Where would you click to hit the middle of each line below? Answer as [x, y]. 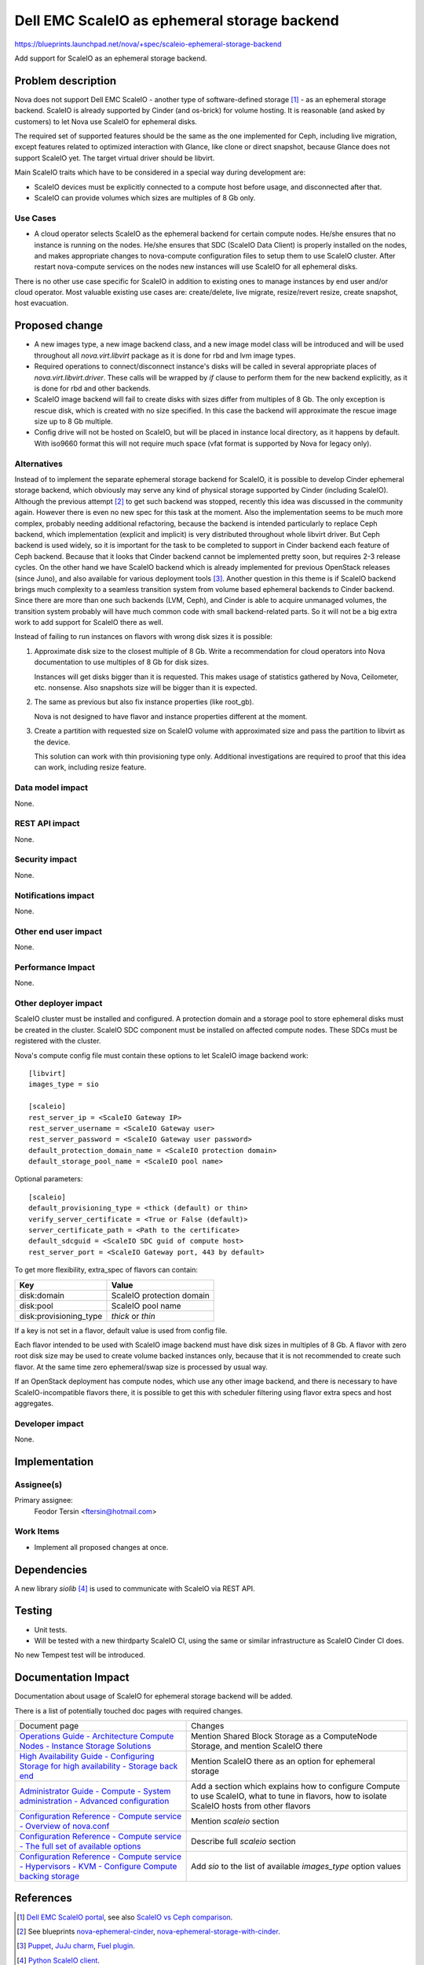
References [43, 1898]
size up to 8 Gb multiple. [73, 421]
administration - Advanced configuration [94, 1802]
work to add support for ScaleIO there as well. [89, 623]
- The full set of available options [80, 1846]
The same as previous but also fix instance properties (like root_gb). [144, 702]
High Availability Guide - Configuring [87, 1757]
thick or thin [133, 1316]
